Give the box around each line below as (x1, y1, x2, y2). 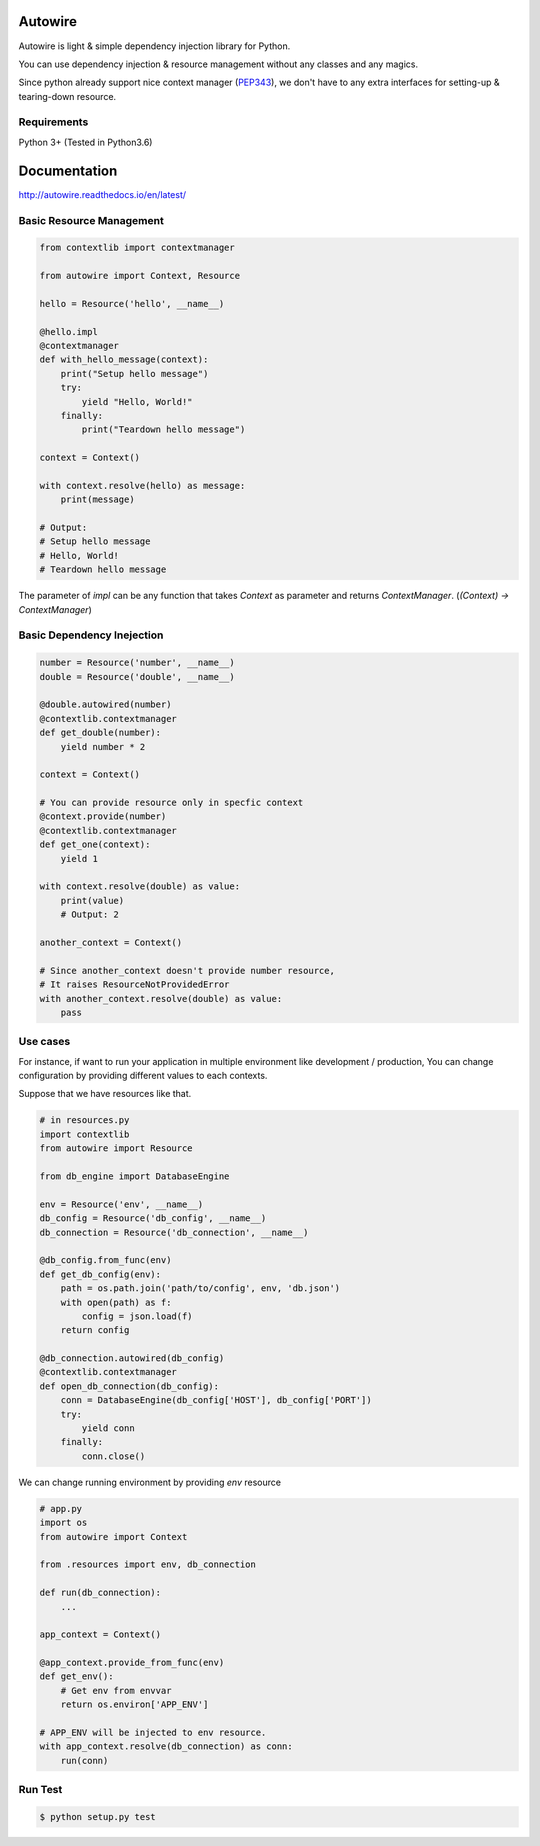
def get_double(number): (39, 727, 162, 739)
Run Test (18, 1783, 63, 1797)
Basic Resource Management (18, 213, 164, 227)
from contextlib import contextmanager (39, 242, 235, 254)
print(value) (60, 895, 125, 906)
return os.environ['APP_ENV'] (60, 1699, 209, 1710)
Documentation (18, 162, 118, 179)
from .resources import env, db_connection (39, 1559, 257, 1570)
